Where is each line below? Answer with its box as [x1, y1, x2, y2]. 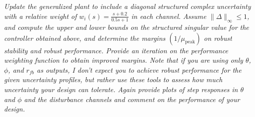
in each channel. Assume [131, 10, 206, 21]
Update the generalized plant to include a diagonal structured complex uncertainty [4, 1, 251, 11]
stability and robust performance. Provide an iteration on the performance [4, 45, 228, 55]
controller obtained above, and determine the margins [4, 32, 166, 43]
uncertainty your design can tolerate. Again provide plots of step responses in [4, 84, 238, 95]
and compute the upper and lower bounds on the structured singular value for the [4, 22, 249, 32]
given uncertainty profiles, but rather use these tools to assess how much [4, 74, 223, 85]
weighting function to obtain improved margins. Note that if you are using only [4, 55, 243, 65]
